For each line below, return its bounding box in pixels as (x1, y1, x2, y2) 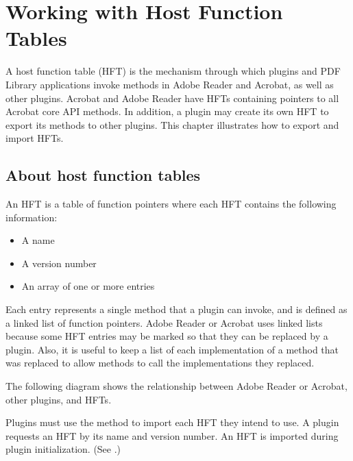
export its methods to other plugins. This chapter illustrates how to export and (5, 117, 339, 132)
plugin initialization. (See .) (5, 442, 121, 456)
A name (21, 233, 55, 247)
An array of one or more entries (21, 279, 155, 293)
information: (5, 210, 58, 224)
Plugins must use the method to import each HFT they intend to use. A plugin (5, 415, 339, 429)
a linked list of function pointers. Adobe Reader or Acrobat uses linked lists (5, 315, 323, 329)
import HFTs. (5, 131, 64, 145)
